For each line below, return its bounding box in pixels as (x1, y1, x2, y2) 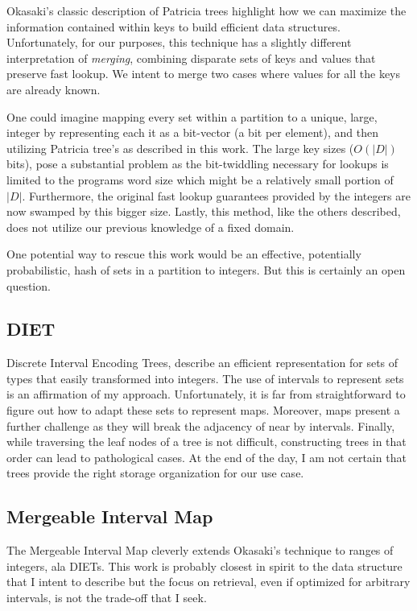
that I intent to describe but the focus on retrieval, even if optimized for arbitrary (6, 573, 411, 590)
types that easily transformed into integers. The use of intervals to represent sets (6, 369, 404, 386)
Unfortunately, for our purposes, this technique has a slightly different (6, 34, 352, 51)
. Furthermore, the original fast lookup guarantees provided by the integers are (22, 187, 411, 204)
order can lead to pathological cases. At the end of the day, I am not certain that (6, 448, 407, 465)
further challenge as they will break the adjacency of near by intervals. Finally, (6, 417, 395, 434)
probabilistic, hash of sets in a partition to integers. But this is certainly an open (6, 261, 406, 278)
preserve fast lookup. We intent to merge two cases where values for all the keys (6, 65, 401, 82)
